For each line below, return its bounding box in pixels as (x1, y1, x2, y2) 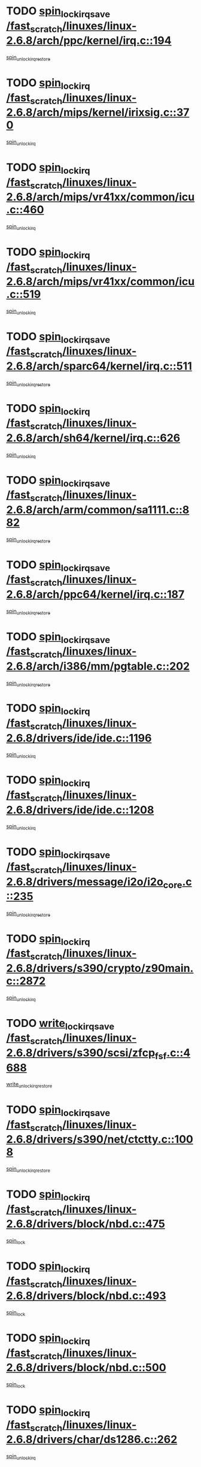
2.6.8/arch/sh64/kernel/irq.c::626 (6, 431, 181, 444)
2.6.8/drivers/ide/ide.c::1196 (6, 731, 152, 745)
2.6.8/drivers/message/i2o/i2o (6, 875, 163, 889)
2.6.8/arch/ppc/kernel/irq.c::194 (6, 34, 172, 47)
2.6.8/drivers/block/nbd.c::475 (6, 1217, 166, 1231)
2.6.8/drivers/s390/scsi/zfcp (6, 1046, 156, 1059)
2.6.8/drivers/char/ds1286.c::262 (6, 1433, 178, 1447)
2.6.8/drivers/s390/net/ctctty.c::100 (6, 1133, 193, 1146)
